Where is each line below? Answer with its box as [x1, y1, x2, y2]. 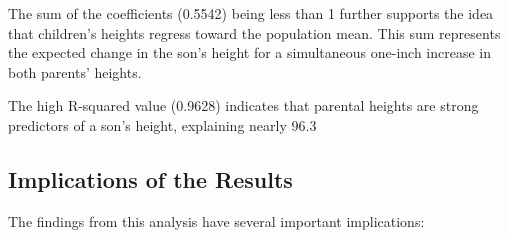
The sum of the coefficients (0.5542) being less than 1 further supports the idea [8, 3, 494, 23]
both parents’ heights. [8, 61, 142, 82]
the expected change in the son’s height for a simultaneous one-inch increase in [8, 42, 492, 63]
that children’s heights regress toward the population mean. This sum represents [8, 22, 501, 43]
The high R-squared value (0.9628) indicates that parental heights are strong [8, 95, 479, 116]
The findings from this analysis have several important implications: [8, 210, 425, 231]
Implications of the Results [8, 163, 293, 194]
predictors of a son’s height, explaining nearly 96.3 [8, 114, 317, 135]
